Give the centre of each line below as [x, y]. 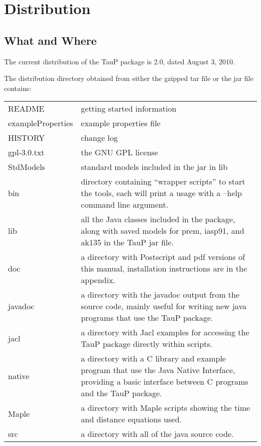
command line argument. [125, 205]
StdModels [27, 167]
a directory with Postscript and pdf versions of [163, 257]
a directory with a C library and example [153, 359]
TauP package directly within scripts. [147, 344]
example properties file [121, 123]
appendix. [98, 280]
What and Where [50, 40]
